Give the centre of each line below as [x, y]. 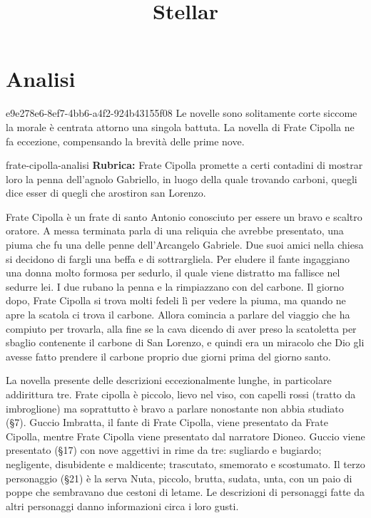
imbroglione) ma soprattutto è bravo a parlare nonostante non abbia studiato [175, 408]
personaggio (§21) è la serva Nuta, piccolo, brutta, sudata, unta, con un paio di [179, 478]
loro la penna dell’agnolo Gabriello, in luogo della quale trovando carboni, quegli [182, 178]
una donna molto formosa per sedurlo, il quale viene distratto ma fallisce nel [173, 273]
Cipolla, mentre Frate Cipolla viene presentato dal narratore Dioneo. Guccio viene [185, 436]
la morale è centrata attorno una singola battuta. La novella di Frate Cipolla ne [180, 126]
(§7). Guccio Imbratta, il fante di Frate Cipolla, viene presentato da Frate [167, 422]
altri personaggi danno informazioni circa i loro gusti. [122, 506]
